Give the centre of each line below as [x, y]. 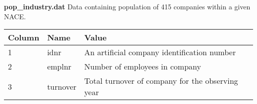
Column [24, 37]
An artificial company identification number [160, 52]
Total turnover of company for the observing [161, 81]
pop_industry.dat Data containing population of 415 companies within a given [127, 6]
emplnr [59, 67]
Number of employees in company [143, 67]
